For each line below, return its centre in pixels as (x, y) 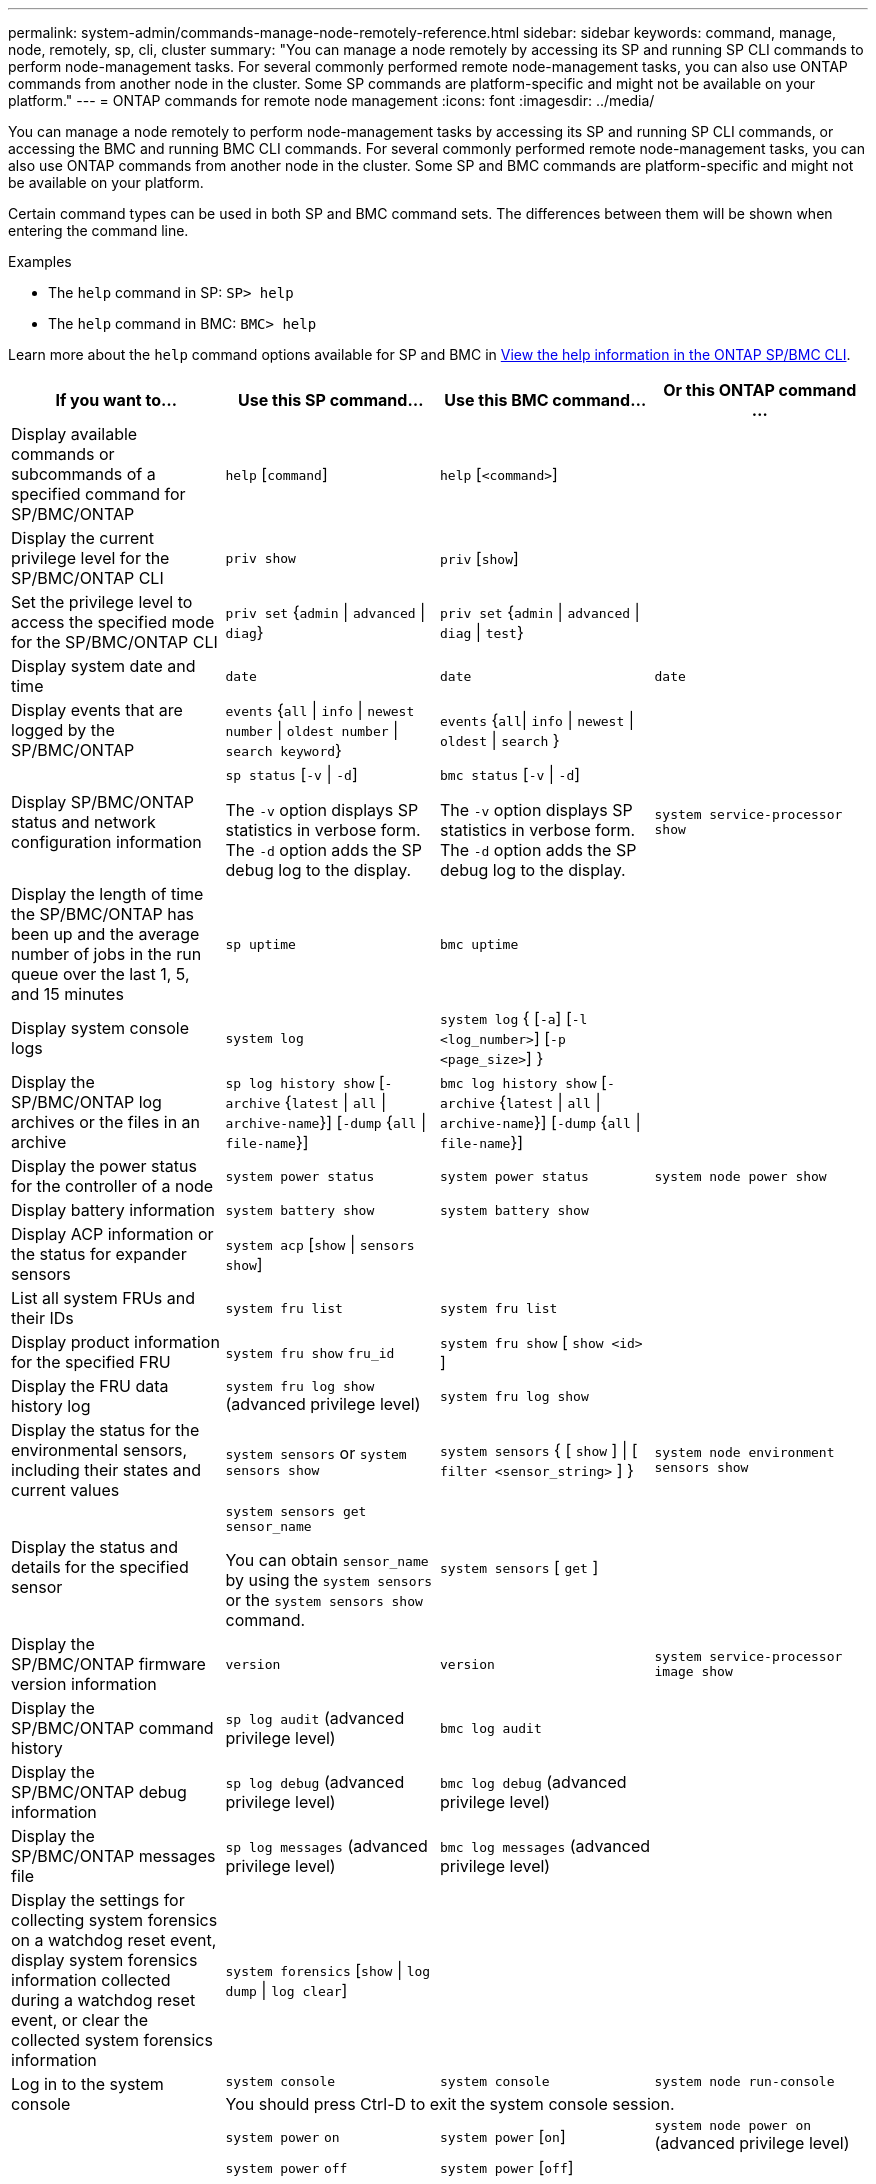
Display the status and (94, 1547)
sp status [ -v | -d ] (291, 774)
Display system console (100, 1028)
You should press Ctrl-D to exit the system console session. (450, 2103)
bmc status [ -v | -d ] (510, 774)
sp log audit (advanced (315, 1718)
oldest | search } (500, 740)
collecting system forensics (114, 1920)
